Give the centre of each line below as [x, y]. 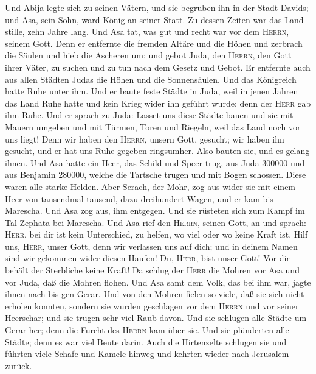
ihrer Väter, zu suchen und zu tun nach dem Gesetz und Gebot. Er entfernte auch [158, 67]
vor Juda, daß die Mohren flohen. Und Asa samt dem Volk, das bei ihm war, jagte [158, 282]
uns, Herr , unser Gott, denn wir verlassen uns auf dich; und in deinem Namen [151, 246]
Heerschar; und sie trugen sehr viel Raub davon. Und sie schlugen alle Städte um [156, 318]
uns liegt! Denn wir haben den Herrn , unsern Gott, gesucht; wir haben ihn [145, 139]
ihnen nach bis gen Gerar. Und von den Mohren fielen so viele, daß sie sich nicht [155, 294]
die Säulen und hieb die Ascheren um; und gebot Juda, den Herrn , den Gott [148, 55]
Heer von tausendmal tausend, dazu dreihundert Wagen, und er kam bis [139, 198]
